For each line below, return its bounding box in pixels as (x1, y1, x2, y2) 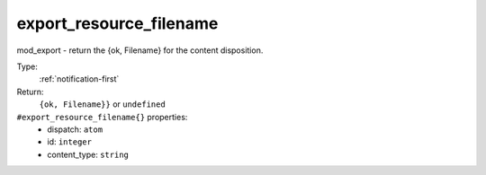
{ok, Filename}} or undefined (39, 99, 166, 109)
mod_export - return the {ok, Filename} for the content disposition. (16, 45, 264, 56)
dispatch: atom (47, 124, 103, 135)
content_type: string (47, 149, 130, 160)
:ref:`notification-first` (39, 74, 120, 84)
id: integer (47, 136, 92, 147)
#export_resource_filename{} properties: (16, 111, 188, 122)
